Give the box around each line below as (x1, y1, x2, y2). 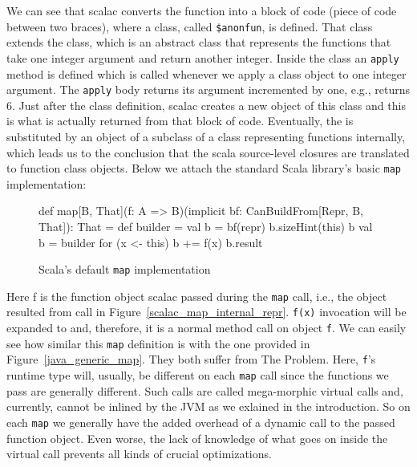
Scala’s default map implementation (38, 261, 211, 278)
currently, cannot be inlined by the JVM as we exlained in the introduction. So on (6, 398, 411, 415)
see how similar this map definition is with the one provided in (6, 335, 310, 351)
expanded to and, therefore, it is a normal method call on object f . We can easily (6, 319, 407, 336)
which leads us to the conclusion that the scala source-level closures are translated (6, 144, 410, 160)
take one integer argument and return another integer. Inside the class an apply (6, 49, 399, 66)
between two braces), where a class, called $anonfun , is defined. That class (6, 18, 373, 35)
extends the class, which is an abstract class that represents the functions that (6, 34, 391, 51)
